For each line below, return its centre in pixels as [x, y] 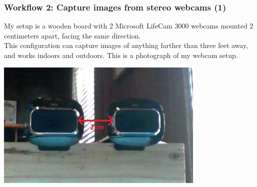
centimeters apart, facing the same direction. [72, 35]
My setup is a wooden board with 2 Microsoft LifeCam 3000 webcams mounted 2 [129, 26]
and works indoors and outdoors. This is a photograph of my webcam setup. [121, 55]
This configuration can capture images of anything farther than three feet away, [126, 45]
